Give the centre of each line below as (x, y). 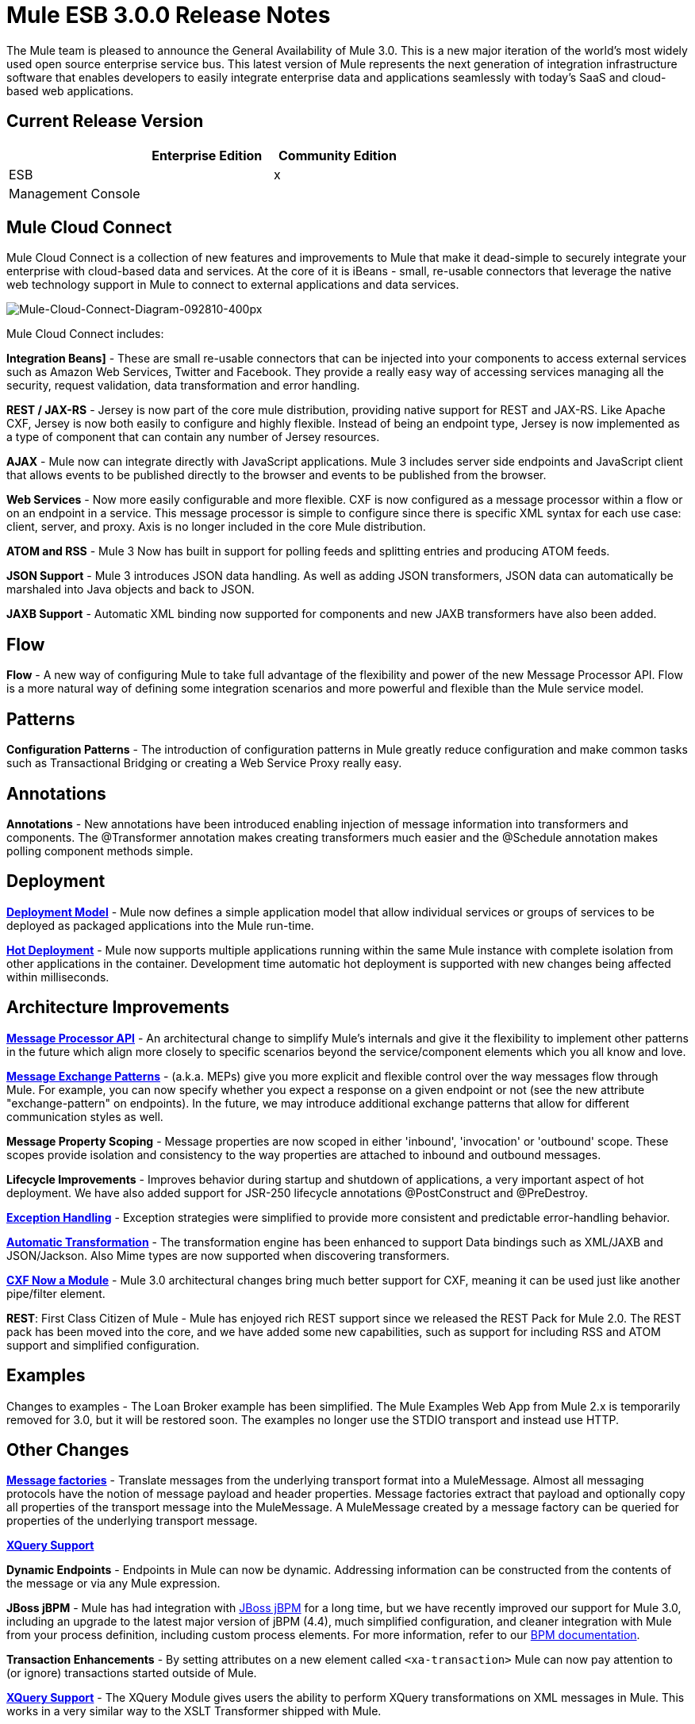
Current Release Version (105, 121)
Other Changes (68, 1449)
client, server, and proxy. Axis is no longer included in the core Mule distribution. (216, 527)
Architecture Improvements (118, 1008)
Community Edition (337, 155)
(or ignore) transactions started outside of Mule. (132, 1673)
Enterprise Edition (207, 155)
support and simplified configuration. (103, 1345)
